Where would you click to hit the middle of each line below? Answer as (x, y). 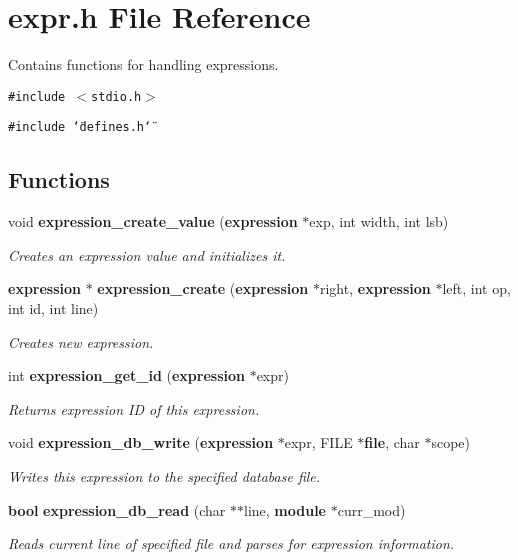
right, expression (375, 288)
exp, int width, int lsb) (379, 221)
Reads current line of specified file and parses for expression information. (231, 543)
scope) (451, 442)
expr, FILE (318, 442)
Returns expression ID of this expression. (134, 408)
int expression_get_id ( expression (126, 375)
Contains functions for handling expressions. (143, 64)
